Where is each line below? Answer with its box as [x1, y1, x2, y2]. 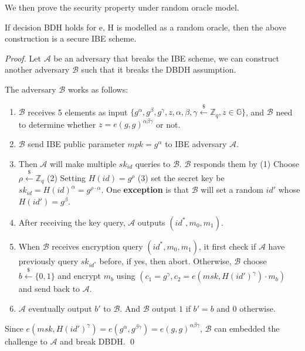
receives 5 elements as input [28, 105, 128, 118]
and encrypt [57, 270, 101, 282]
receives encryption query [52, 240, 143, 252]
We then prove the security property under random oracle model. [5, 1, 239, 13]
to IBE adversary [165, 137, 227, 149]
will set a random [201, 183, 263, 196]
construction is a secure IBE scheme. [5, 32, 137, 45]
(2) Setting [46, 171, 86, 183]
